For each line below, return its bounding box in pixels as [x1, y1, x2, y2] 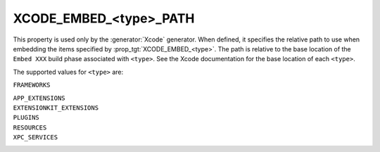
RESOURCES [13, 123, 47, 132]
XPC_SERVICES [13, 134, 58, 141]
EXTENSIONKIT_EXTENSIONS [13, 103, 99, 112]
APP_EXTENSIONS [13, 94, 66, 102]
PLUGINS [13, 113, 40, 122]
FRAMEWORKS [13, 81, 51, 89]
